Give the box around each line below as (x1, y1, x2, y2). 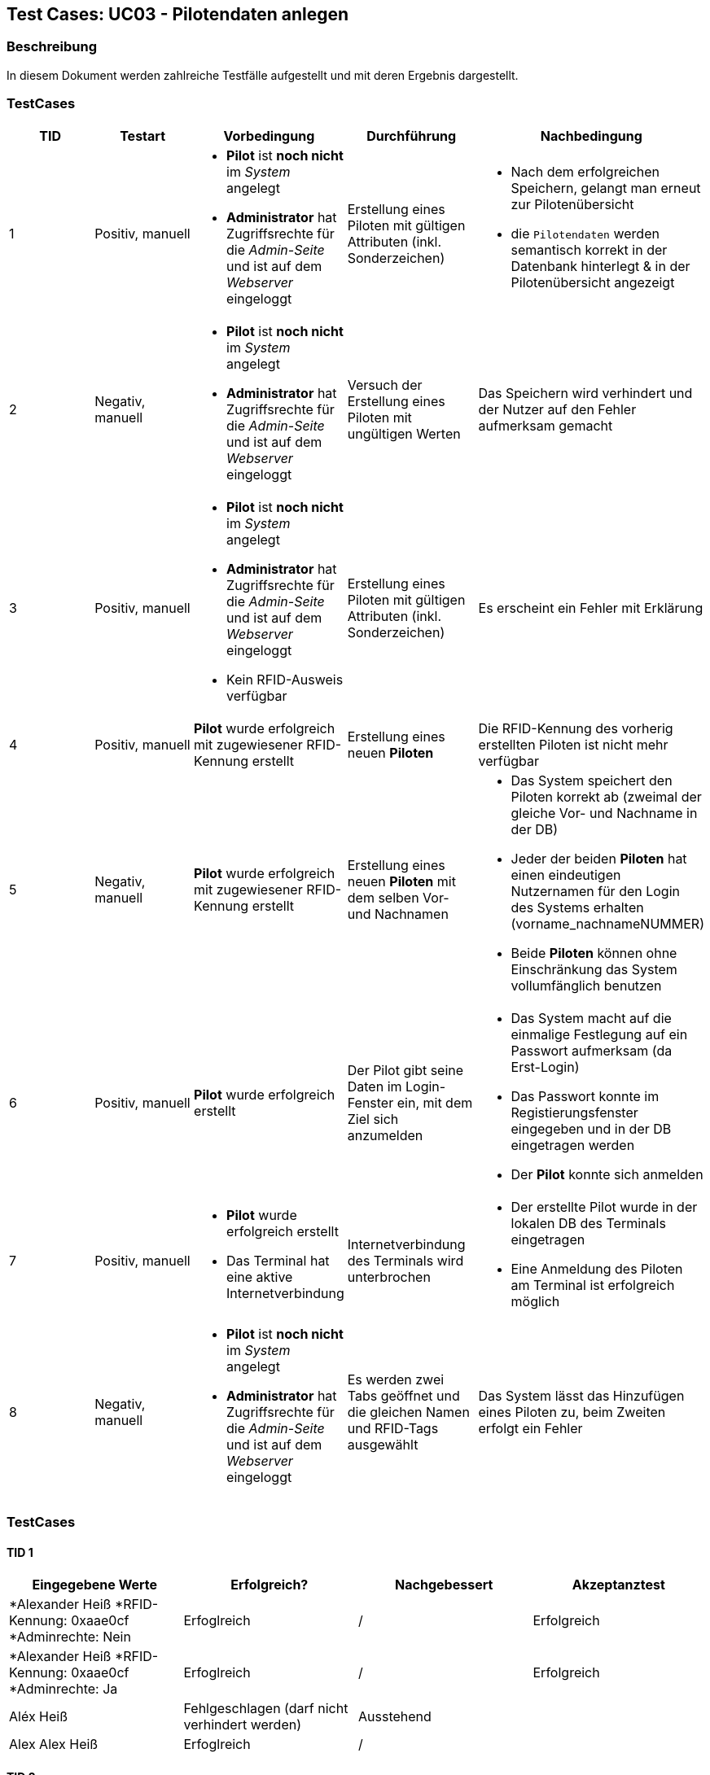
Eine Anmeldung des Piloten (511, 1260, 683, 1277)
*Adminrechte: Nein (9, 1629, 131, 1646)
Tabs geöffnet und (347, 1387, 460, 1404)
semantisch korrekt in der (511, 241, 668, 258)
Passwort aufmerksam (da (511, 1042, 673, 1059)
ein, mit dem (397, 1094, 473, 1111)
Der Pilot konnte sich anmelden (511, 1165, 703, 1183)
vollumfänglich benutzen (511, 977, 662, 994)
